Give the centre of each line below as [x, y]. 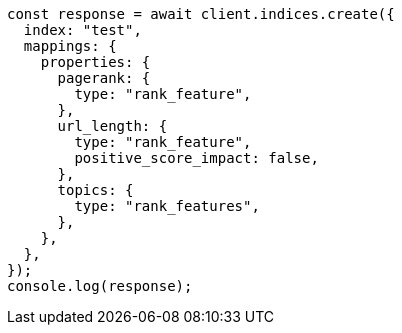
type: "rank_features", [167, 206]
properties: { [95, 62]
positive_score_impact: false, [196, 158]
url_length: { [112, 126]
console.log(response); [100, 286]
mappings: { [70, 46]
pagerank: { [104, 78]
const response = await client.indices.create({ [201, 14]
